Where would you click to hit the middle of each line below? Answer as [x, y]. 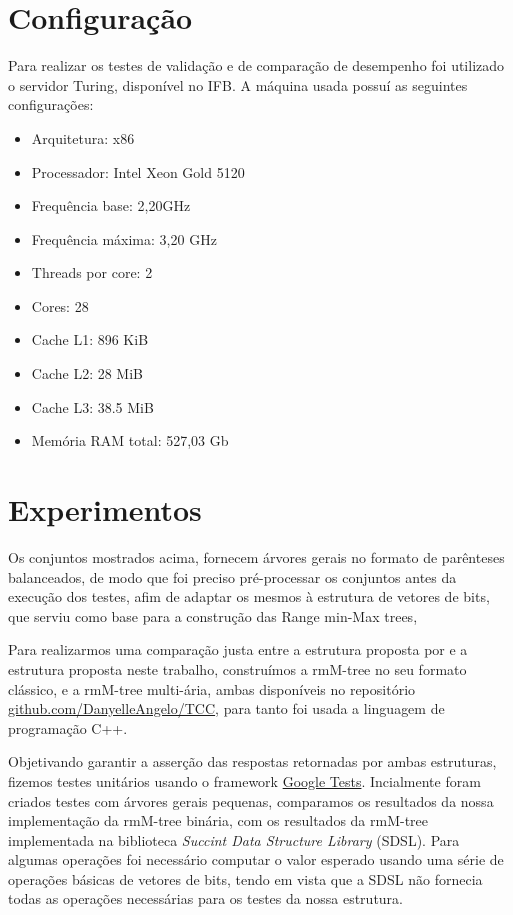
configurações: [51, 104]
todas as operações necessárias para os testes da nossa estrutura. [205, 898]
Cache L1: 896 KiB [90, 339]
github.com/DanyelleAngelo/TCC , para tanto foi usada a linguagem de [226, 708]
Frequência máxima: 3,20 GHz [124, 238]
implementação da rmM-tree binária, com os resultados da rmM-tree [218, 820]
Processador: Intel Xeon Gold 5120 [138, 171]
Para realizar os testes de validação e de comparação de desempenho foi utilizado [256, 65]
